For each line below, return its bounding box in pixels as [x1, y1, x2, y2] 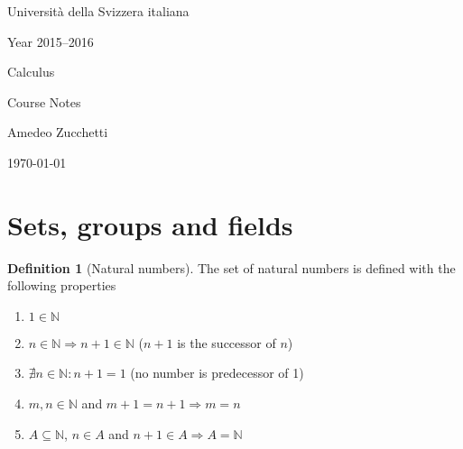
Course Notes [7, 92, 81, 111]
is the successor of [177, 333, 276, 352]
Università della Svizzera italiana [7, 2, 190, 20]
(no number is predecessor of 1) [130, 363, 304, 382]
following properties [7, 276, 116, 295]
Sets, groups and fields [7, 206, 293, 243]
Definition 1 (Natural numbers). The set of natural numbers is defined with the [7, 258, 456, 277]
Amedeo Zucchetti [7, 123, 108, 142]
